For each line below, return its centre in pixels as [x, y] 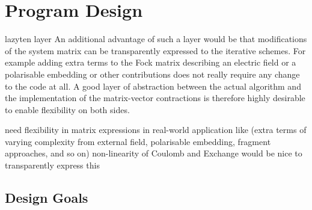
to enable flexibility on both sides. [67, 109]
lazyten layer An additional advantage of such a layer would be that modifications [156, 39]
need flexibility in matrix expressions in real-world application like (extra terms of [156, 130]
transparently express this [52, 165]
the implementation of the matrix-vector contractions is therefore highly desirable [155, 98]
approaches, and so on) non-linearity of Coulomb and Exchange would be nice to [154, 153]
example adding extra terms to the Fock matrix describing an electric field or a [151, 62]
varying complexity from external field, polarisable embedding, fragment [138, 141]
